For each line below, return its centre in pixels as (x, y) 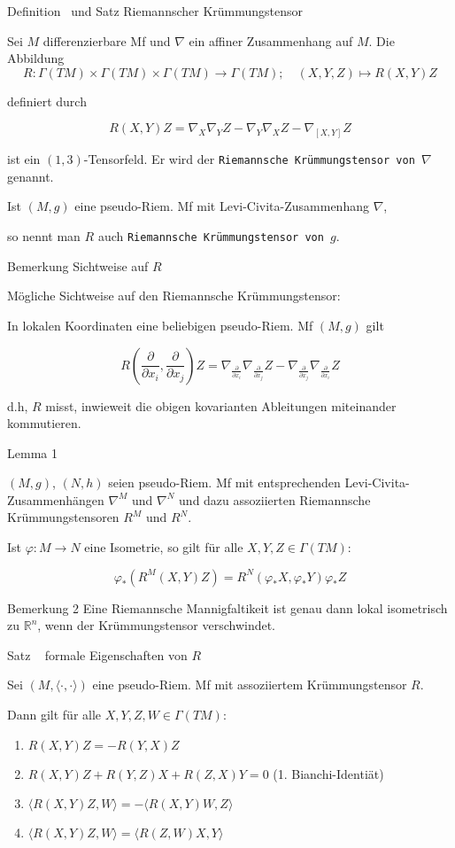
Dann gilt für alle (54, 715)
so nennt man (44, 236)
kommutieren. (44, 423)
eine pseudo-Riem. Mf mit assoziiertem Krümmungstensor (250, 685)
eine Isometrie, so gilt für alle (164, 547)
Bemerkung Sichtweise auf (78, 265)
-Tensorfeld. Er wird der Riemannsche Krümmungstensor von (249, 159)
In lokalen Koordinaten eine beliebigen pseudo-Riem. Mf (160, 325)
